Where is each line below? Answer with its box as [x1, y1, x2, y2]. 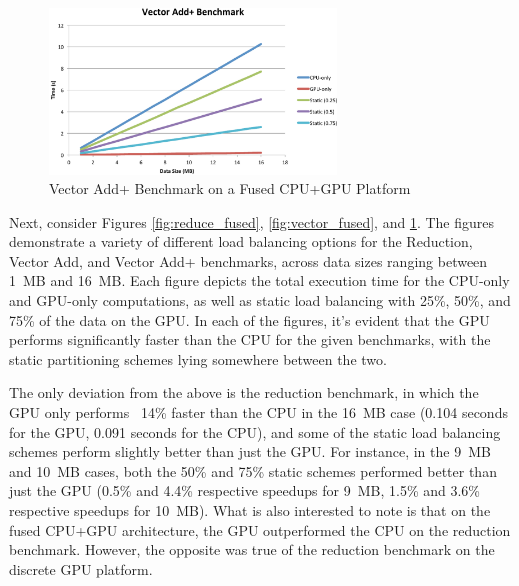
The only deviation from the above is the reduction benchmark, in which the [9, 382, 479, 403]
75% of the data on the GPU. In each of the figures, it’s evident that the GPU [9, 309, 490, 330]
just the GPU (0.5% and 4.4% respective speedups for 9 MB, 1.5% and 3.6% [9, 480, 481, 501]
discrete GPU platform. [9, 558, 153, 579]
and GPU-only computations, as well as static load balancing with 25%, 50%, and [9, 290, 511, 311]
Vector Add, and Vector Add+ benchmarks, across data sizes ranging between [9, 250, 488, 271]
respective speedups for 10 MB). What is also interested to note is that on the [9, 500, 491, 520]
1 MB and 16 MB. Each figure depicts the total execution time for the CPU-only [9, 270, 510, 291]
